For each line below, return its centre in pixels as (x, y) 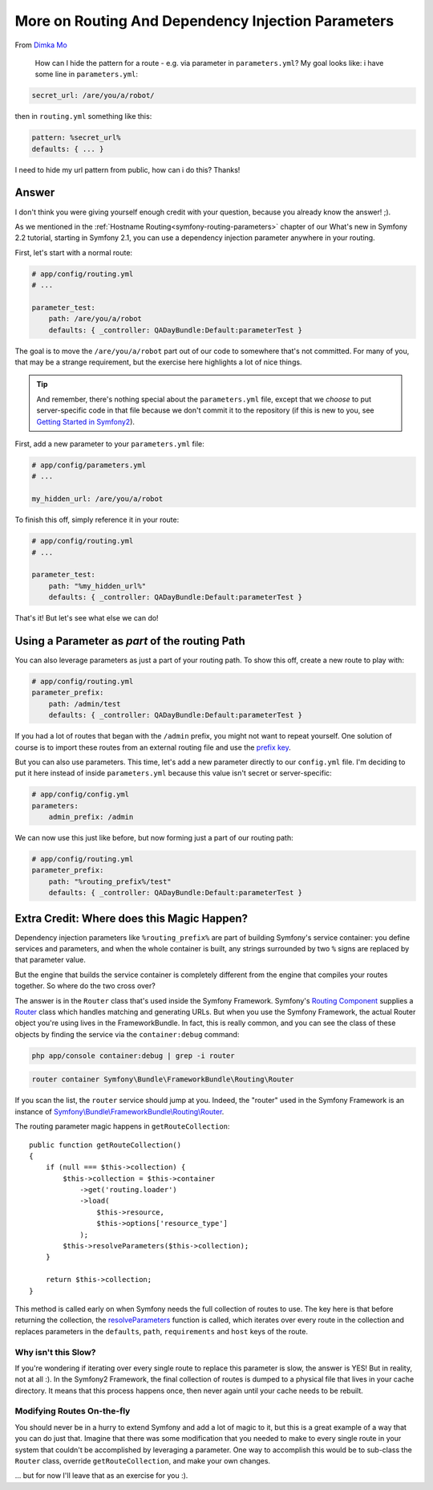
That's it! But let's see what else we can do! (87, 618)
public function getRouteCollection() (105, 1145)
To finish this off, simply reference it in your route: (97, 520)
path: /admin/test (85, 704)
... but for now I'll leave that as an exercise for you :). (101, 1476)
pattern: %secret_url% (76, 138)
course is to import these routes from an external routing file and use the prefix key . (153, 747)
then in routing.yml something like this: (83, 116)
